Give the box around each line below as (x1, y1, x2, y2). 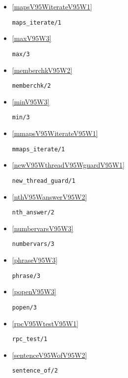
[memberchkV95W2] (12, 65, 73, 75)
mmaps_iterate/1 (12, 145, 65, 153)
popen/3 (12, 304, 37, 311)
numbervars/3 (12, 241, 54, 248)
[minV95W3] (12, 96, 50, 106)
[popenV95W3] (12, 286, 56, 297)
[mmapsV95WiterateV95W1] (12, 128, 98, 138)
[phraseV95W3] (12, 255, 58, 265)
